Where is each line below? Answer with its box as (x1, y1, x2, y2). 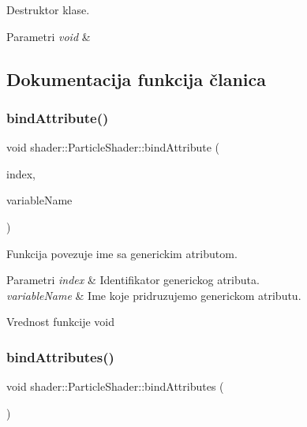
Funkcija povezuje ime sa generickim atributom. (6, 245, 238, 261)
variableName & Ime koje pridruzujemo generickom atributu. (6, 287, 301, 303)
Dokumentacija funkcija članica (6, 66, 267, 91)
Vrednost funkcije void (6, 313, 115, 330)
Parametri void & (6, 28, 91, 44)
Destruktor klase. (6, 2, 90, 17)
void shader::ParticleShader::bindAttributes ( (6, 378, 224, 395)
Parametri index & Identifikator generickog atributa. (6, 272, 260, 288)
